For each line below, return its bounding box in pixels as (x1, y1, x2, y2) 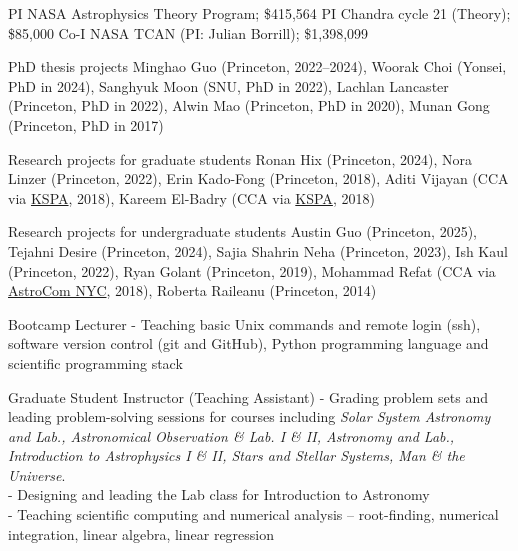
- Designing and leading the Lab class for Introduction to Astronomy (8, 484, 430, 505)
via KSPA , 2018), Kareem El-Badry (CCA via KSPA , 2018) (8, 187, 375, 208)
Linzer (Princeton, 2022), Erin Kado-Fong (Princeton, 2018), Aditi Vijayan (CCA (8, 168, 509, 189)
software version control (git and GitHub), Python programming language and (8, 333, 489, 354)
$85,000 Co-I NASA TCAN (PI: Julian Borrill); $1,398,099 (8, 22, 369, 43)
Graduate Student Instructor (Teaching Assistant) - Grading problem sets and (8, 386, 489, 407)
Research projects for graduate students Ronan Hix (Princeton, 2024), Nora (8, 148, 472, 169)
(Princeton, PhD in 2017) (8, 114, 164, 135)
